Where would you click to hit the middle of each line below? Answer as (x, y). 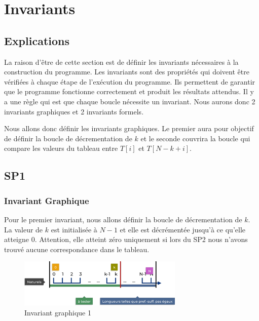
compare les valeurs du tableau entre (61, 148)
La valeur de (24, 229)
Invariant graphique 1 (58, 312)
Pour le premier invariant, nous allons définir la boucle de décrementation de (123, 219)
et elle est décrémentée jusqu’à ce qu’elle (182, 229)
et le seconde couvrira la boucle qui (195, 138)
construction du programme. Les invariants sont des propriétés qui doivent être (127, 72)
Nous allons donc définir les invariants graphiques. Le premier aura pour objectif (129, 128)
